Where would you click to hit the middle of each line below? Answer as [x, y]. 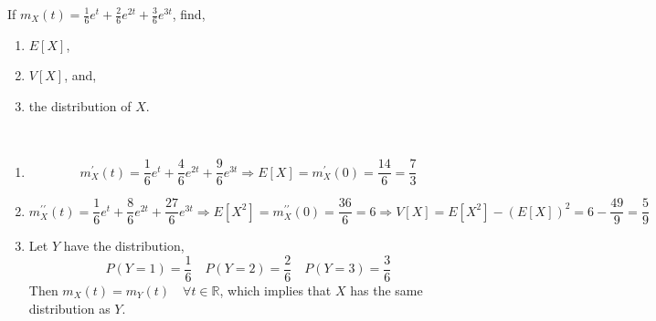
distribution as [69, 308]
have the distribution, [124, 246]
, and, [80, 75]
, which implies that [275, 290]
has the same [386, 290]
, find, [189, 14]
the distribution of [80, 106]
